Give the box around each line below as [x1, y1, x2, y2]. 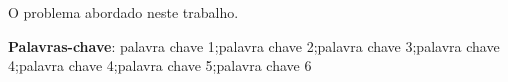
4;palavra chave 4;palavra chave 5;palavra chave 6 [8, 55, 312, 76]
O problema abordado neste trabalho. [8, 2, 239, 22]
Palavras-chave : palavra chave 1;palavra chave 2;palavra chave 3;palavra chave [8, 35, 500, 56]
